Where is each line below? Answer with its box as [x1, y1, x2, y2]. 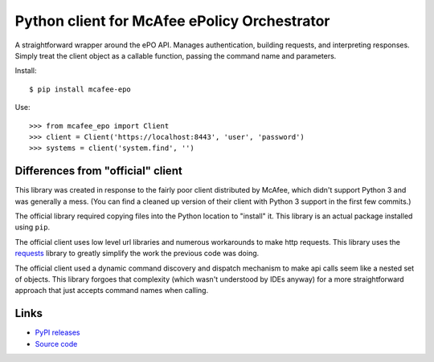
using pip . [14, 222, 51, 232]
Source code [35, 339, 78, 348]
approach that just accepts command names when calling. [14, 286, 209, 295]
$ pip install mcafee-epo [29, 84, 132, 94]
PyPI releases [35, 327, 80, 337]
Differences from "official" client [14, 165, 182, 178]
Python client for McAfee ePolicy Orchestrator [14, 12, 330, 30]
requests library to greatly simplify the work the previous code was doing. [14, 249, 260, 258]
